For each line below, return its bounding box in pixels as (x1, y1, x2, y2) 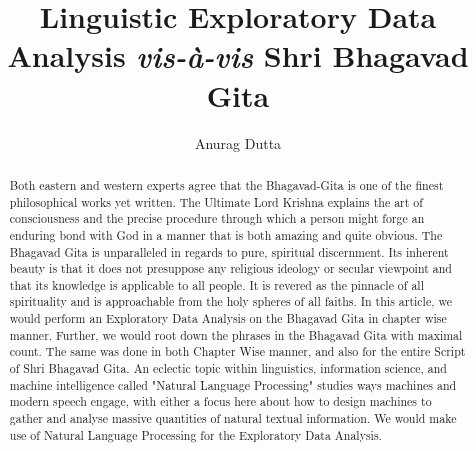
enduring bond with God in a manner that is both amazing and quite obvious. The (9, 226, 443, 243)
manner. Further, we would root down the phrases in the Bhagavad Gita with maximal (9, 326, 463, 343)
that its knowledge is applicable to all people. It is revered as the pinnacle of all (9, 276, 424, 293)
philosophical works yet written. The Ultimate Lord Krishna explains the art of (9, 193, 423, 210)
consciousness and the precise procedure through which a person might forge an (9, 210, 425, 227)
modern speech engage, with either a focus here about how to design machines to (9, 393, 432, 410)
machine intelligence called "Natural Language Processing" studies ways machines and (9, 376, 457, 393)
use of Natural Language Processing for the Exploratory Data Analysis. (9, 426, 382, 443)
